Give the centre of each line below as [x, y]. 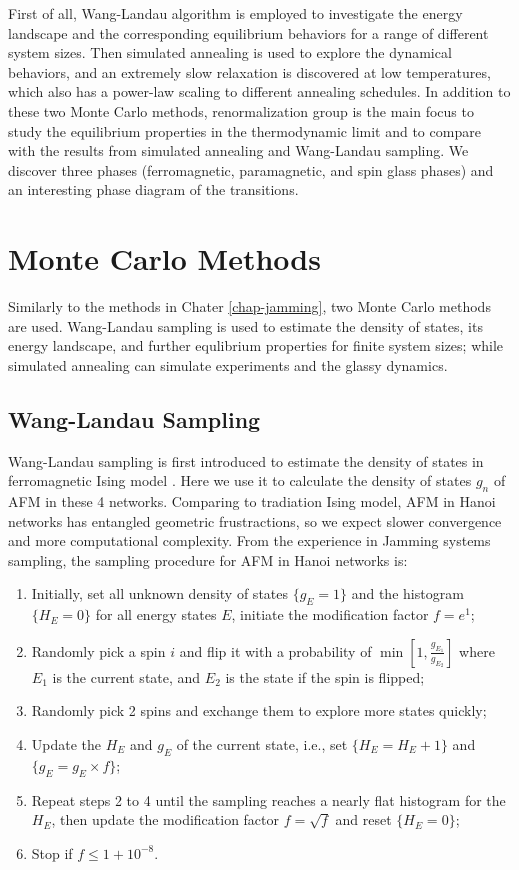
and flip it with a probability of [275, 650]
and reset [363, 819]
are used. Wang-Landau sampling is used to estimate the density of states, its [245, 325]
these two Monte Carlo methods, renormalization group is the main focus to [241, 110]
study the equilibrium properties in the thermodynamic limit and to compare [244, 130]
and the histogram [407, 593]
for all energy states [156, 614]
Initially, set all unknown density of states [160, 593]
